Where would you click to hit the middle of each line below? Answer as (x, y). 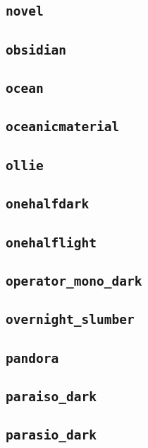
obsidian (36, 50)
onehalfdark (48, 204)
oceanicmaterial (63, 127)
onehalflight (51, 242)
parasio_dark (51, 435)
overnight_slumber (70, 320)
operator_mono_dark (74, 281)
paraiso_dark (51, 396)
